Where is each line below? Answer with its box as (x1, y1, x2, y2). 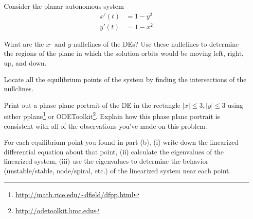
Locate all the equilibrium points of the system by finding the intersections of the (4, 74, 247, 84)
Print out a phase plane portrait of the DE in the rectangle (4, 100, 181, 110)
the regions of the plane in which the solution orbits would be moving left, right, (4, 48, 244, 58)
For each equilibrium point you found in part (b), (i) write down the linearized (4, 137, 238, 147)
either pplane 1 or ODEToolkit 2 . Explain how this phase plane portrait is (4, 110, 220, 121)
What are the (4, 38, 44, 49)
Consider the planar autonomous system (4, 1, 124, 11)
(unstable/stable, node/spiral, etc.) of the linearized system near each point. (4, 166, 231, 175)
